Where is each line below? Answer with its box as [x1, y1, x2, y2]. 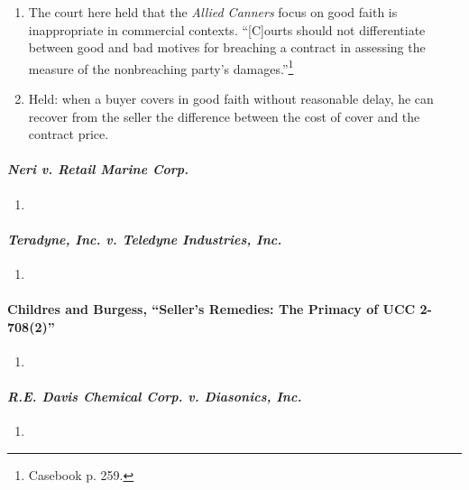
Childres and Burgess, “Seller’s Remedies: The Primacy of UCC [7, 300, 416, 319]
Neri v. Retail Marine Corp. [7, 160, 189, 179]
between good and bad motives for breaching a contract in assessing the [28, 38, 426, 57]
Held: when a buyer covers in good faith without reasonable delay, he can [28, 89, 434, 108]
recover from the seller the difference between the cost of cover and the [28, 106, 420, 125]
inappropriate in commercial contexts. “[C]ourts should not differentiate [28, 20, 426, 39]
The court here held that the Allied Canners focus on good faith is [28, 3, 398, 21]
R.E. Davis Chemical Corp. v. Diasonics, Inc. [7, 387, 302, 406]
